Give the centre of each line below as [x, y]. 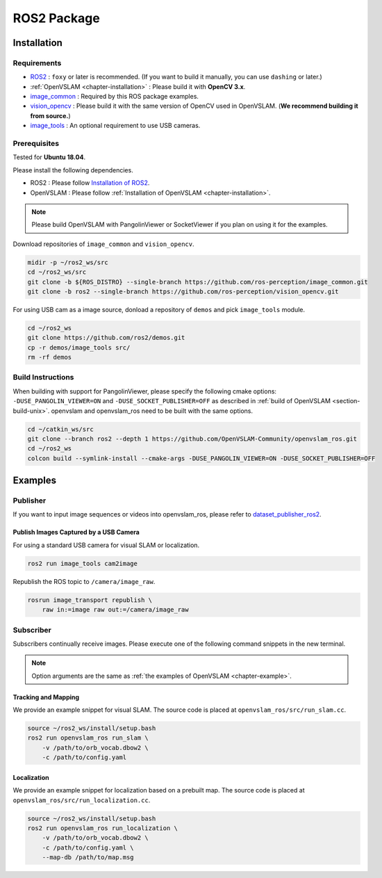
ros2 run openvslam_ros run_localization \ [103, 828]
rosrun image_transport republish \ [90, 600]
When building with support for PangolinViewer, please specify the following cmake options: [145, 391]
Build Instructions [43, 377]
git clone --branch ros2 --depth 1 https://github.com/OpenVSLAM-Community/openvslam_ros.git [192, 439]
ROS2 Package [56, 18]
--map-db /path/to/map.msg [88, 857]
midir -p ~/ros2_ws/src [68, 262]
